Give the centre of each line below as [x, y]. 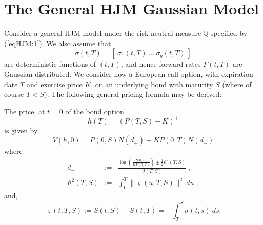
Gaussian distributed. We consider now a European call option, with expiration [129, 74]
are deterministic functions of [50, 64]
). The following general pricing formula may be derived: [133, 94]
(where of [237, 84]
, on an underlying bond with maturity [152, 84]
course [14, 94]
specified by [229, 33]
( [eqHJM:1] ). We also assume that [58, 43]
